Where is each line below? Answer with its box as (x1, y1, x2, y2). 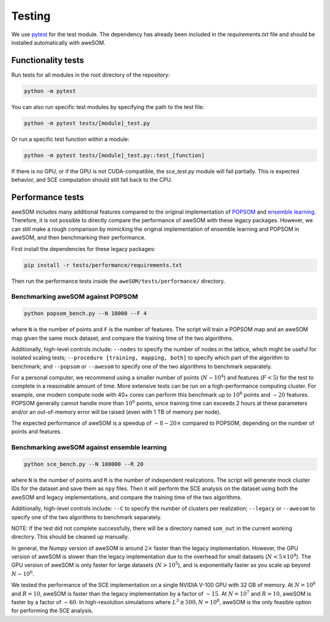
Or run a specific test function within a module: (11, 135, 130, 143)
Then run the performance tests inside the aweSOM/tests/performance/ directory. (11, 277, 226, 285)
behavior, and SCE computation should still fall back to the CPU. (11, 176, 172, 184)
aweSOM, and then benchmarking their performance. (11, 234, 146, 241)
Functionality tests (11, 55, 84, 66)
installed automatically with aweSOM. (11, 39, 106, 46)
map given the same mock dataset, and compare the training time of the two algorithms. (11, 334, 233, 342)
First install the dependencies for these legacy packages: (11, 245, 156, 252)
